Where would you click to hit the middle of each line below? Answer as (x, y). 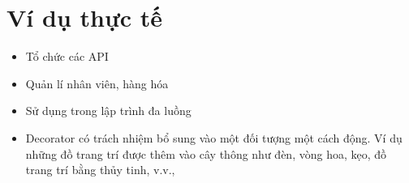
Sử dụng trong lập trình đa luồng (108, 111)
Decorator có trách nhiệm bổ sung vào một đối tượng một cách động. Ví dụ (214, 137)
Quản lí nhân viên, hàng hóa (97, 83)
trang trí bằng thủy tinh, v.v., (100, 170)
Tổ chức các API (67, 56)
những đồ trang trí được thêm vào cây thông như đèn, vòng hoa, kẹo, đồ (206, 153)
